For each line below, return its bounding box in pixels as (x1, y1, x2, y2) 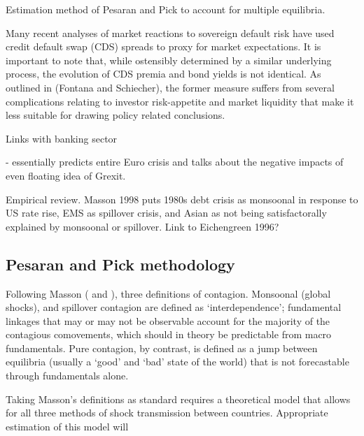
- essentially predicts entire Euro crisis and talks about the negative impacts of (6, 154, 344, 169)
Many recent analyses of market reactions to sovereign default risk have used (6, 25, 335, 40)
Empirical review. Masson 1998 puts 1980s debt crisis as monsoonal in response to (6, 191, 358, 206)
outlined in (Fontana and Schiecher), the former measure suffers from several (6, 80, 335, 94)
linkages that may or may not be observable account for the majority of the (6, 313, 330, 328)
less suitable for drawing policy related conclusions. (6, 108, 225, 122)
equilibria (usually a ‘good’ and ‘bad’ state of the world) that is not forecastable (6, 354, 349, 369)
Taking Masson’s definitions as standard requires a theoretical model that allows (6, 391, 351, 406)
